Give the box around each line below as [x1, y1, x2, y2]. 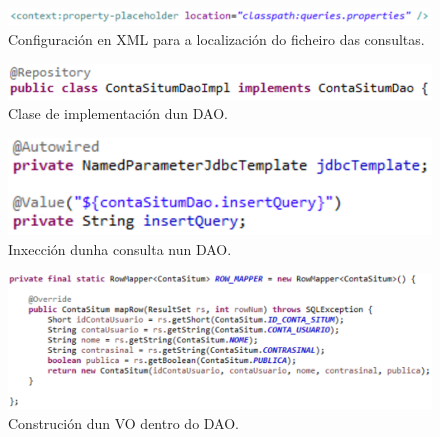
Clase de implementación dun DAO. [8, 103, 228, 124]
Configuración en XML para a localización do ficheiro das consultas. [8, 28, 425, 49]
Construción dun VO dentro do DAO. [8, 412, 239, 433]
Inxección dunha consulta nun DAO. [8, 238, 232, 259]
